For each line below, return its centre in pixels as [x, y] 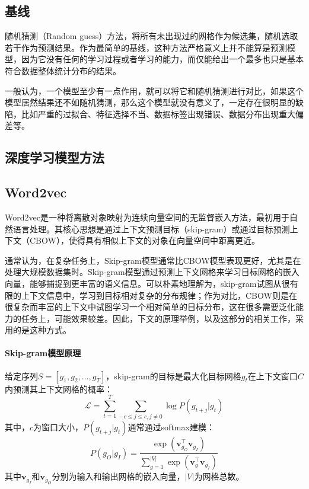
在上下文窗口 [273, 375]
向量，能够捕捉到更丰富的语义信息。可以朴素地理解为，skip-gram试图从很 [147, 283]
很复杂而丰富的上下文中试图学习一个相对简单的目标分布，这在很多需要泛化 [150, 307]
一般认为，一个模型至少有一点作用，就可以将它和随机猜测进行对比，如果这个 [154, 90]
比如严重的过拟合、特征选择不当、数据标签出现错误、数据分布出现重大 [158, 114]
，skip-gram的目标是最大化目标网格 [173, 375]
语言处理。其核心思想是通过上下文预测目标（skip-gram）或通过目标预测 [151, 228]
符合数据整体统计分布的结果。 [63, 70]
